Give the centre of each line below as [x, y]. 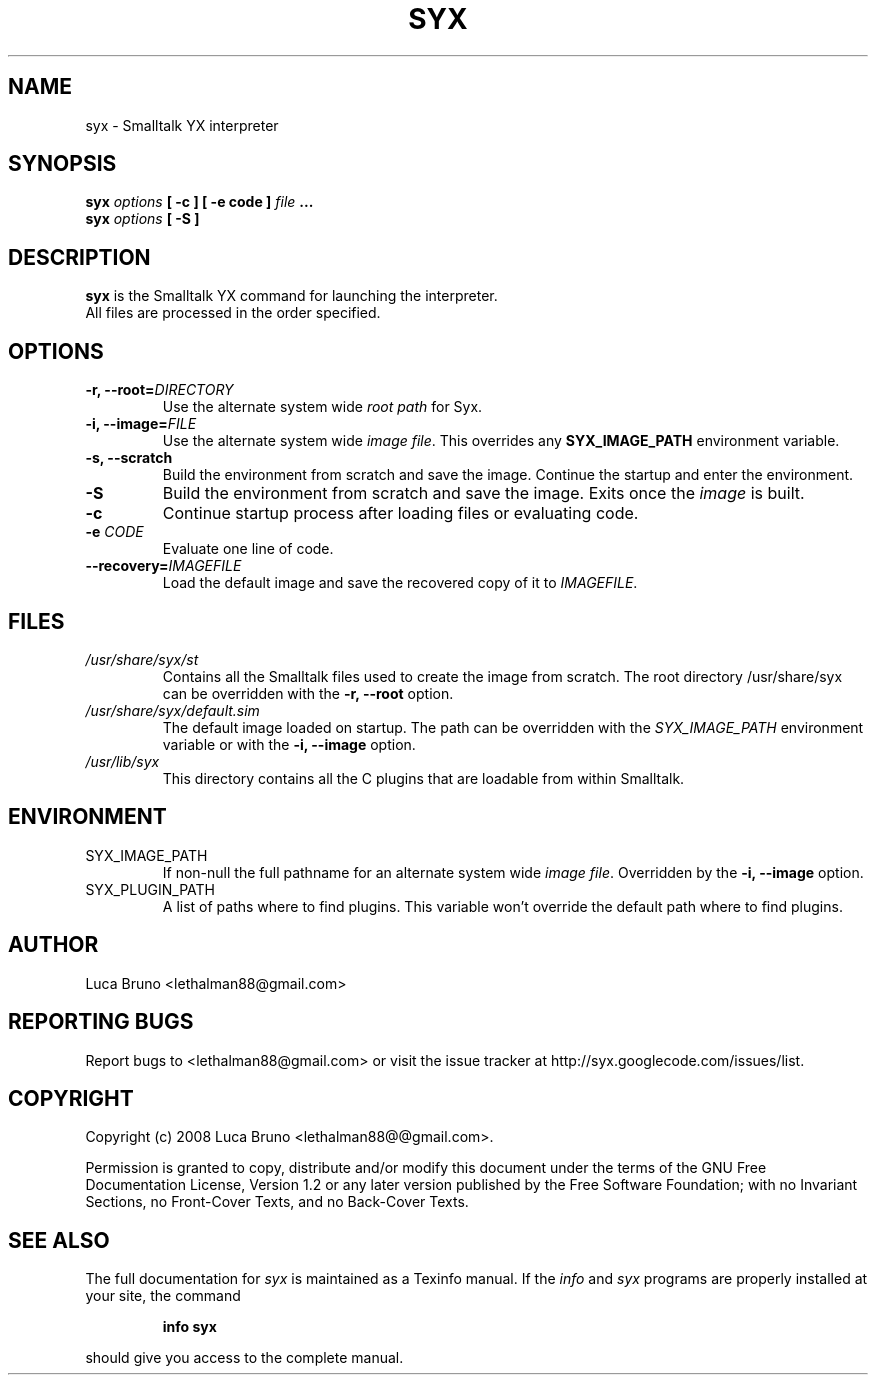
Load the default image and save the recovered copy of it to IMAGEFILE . [400, 583]
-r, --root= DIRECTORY [159, 390]
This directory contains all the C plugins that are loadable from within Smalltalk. [423, 778]
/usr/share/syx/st [142, 659]
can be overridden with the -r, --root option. [308, 693]
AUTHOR [53, 945]
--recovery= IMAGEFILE [163, 566]
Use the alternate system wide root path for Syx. [322, 407]
